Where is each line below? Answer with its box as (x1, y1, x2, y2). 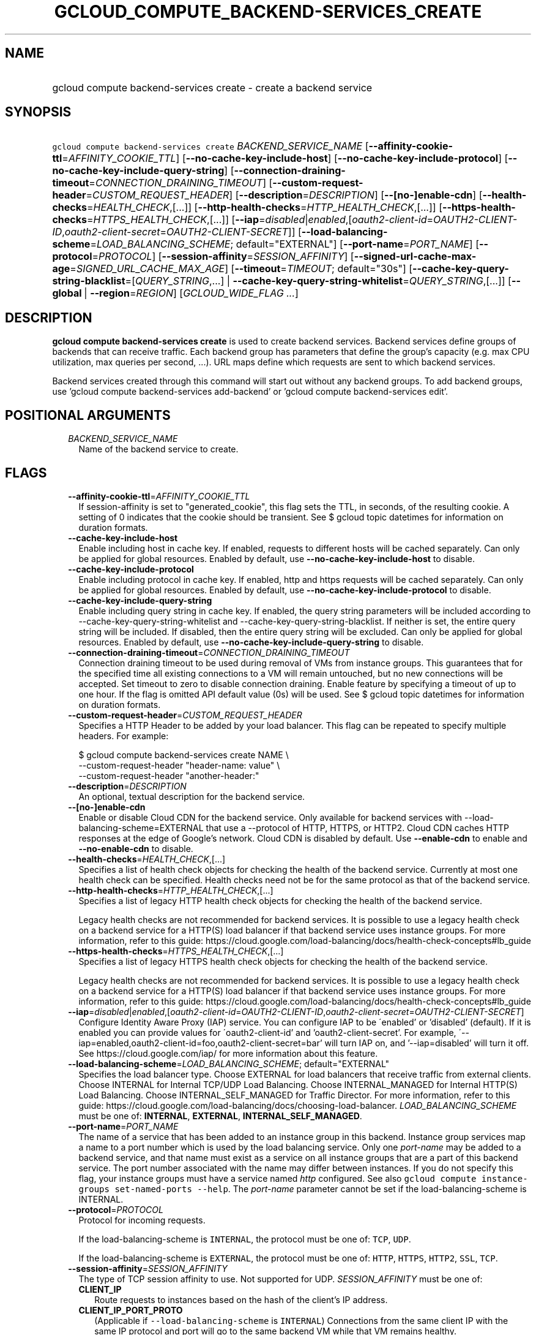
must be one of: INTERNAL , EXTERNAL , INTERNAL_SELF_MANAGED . (78, 1110, 362, 1121)
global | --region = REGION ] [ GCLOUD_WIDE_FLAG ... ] (52, 287, 299, 300)
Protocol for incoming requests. (78, 1214, 206, 1225)
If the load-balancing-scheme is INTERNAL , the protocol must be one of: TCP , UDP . (78, 1233, 411, 1244)
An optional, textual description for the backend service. (78, 791, 305, 802)
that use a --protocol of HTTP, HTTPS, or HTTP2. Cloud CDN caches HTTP (206, 822, 509, 833)
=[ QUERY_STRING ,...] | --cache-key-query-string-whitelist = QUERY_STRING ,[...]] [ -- (125, 275, 521, 287)
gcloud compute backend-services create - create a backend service (52, 81, 373, 94)
